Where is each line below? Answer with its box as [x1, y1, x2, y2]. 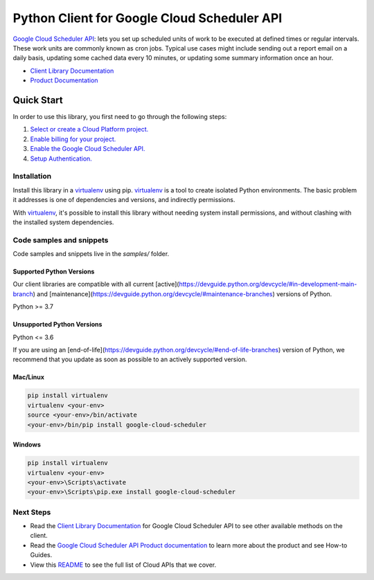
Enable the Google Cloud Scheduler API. [30, 145, 145, 153]
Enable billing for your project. [30, 135, 116, 143]
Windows [12, 440, 41, 449]
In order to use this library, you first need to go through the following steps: [12, 113, 227, 121]
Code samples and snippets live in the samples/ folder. [12, 250, 170, 258]
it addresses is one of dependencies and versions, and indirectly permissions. [12, 196, 235, 204]
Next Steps [12, 507, 51, 517]
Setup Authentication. [30, 154, 93, 163]
